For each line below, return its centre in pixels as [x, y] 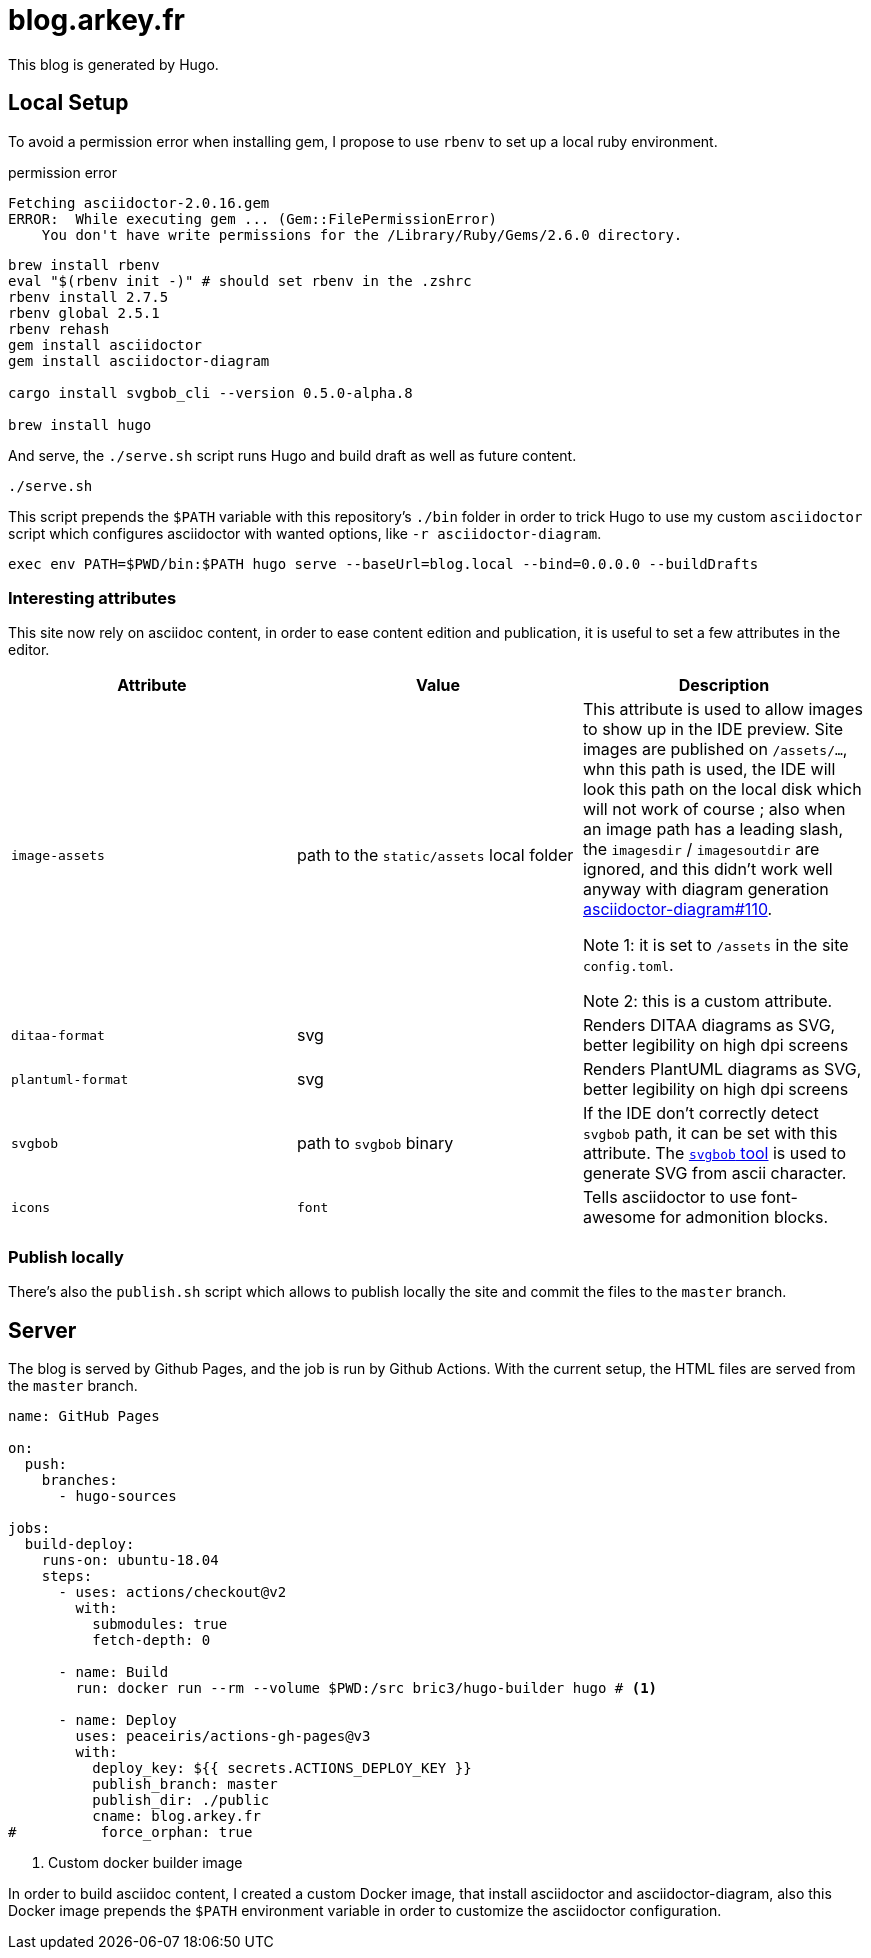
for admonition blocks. [744, 1217]
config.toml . [628, 965]
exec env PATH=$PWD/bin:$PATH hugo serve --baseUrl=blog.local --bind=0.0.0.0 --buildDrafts [383, 563]
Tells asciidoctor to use [669, 1197]
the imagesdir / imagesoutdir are [701, 849]
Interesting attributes [92, 597]
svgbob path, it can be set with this [710, 1133]
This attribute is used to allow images [722, 709]
